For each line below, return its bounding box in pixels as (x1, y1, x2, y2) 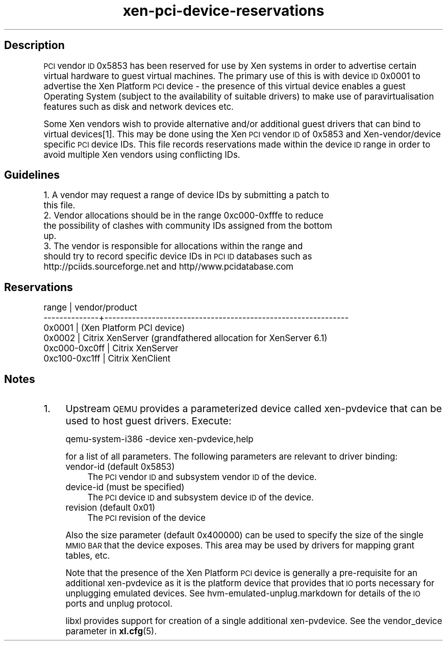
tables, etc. (65, 551, 110, 561)
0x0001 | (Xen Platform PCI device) (43, 323, 185, 333)
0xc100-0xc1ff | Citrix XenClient (43, 353, 170, 364)
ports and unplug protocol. (65, 599, 172, 609)
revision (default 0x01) (65, 503, 156, 513)
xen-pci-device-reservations (122, 2, 325, 19)
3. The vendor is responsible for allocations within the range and (43, 241, 303, 252)
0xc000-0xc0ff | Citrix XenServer (43, 343, 179, 354)
